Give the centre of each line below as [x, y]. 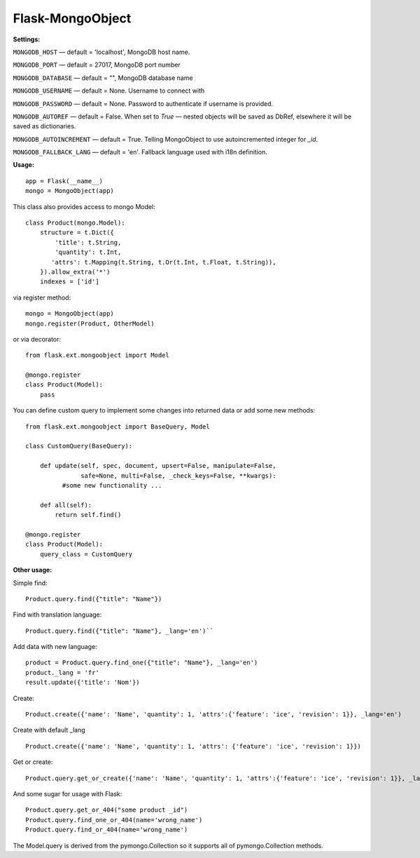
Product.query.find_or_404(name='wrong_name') [107, 830]
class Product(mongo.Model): [75, 223]
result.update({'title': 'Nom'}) [83, 683]
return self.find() [88, 515]
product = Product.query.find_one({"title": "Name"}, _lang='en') [142, 663]
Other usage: [33, 570]
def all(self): [66, 505]
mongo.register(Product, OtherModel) [90, 323]
